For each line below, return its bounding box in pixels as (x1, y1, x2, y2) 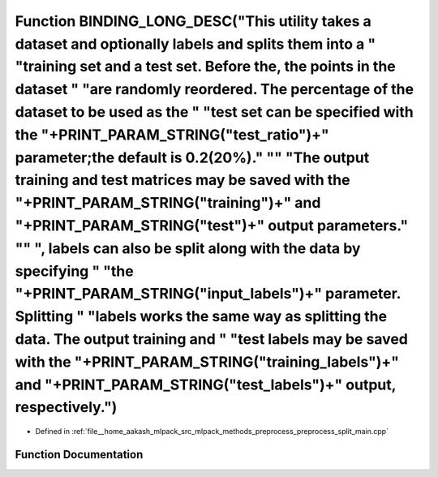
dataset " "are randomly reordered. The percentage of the (15, 80, 414, 99)
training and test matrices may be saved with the (15, 171, 350, 190)
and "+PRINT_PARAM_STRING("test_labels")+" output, (15, 376, 397, 393)
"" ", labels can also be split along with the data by (15, 239, 361, 257)
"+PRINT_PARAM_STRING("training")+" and (15, 194, 321, 213)
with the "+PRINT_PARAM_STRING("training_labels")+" (15, 353, 399, 371)
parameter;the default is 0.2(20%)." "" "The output (15, 148, 370, 166)
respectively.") (15, 398, 118, 417)
